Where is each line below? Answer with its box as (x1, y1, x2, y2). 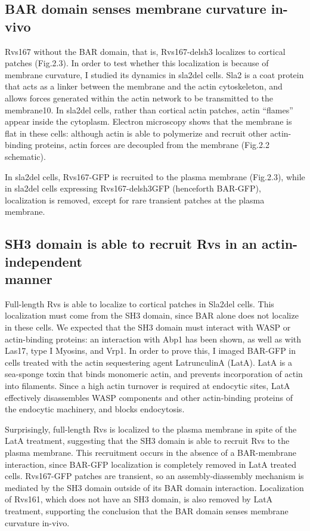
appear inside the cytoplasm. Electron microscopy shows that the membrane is (5, 115, 292, 128)
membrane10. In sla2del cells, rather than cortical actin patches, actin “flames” (5, 103, 293, 116)
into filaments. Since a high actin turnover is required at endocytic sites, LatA (5, 379, 290, 392)
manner (5, 270, 52, 288)
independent (5, 252, 82, 270)
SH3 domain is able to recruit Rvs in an (5, 234, 258, 253)
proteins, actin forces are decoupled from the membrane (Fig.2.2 (35, 138, 269, 151)
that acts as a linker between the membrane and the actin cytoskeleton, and (5, 80, 283, 92)
